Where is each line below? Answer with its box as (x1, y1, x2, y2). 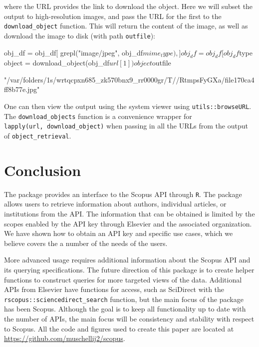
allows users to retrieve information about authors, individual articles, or (4, 198, 227, 209)
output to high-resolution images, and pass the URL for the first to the (4, 10, 222, 21)
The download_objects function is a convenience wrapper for (4, 110, 192, 121)
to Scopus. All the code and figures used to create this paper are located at (4, 323, 234, 333)
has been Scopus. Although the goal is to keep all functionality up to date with (4, 303, 246, 314)
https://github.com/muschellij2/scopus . (4, 333, 125, 343)
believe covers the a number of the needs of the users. (4, 237, 168, 248)
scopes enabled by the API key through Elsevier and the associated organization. (4, 218, 252, 228)
